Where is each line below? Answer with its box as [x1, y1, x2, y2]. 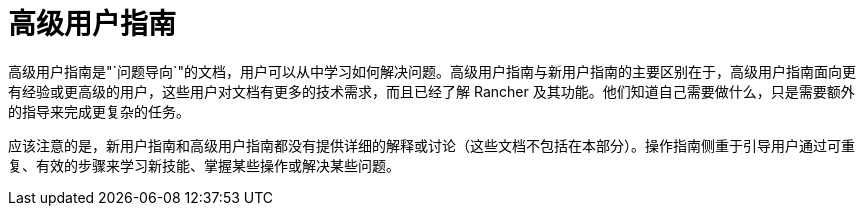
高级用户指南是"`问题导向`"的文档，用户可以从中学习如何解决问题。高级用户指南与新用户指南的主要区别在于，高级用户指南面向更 [8, 62, 857, 80]
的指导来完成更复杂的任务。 [8, 102, 190, 120]
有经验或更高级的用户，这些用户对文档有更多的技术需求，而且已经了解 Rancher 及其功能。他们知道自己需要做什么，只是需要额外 [8, 82, 855, 100]
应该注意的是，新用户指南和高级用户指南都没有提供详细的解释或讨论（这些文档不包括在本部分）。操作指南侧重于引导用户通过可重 [8, 136, 855, 154]
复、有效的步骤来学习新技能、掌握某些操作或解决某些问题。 [8, 156, 400, 174]
